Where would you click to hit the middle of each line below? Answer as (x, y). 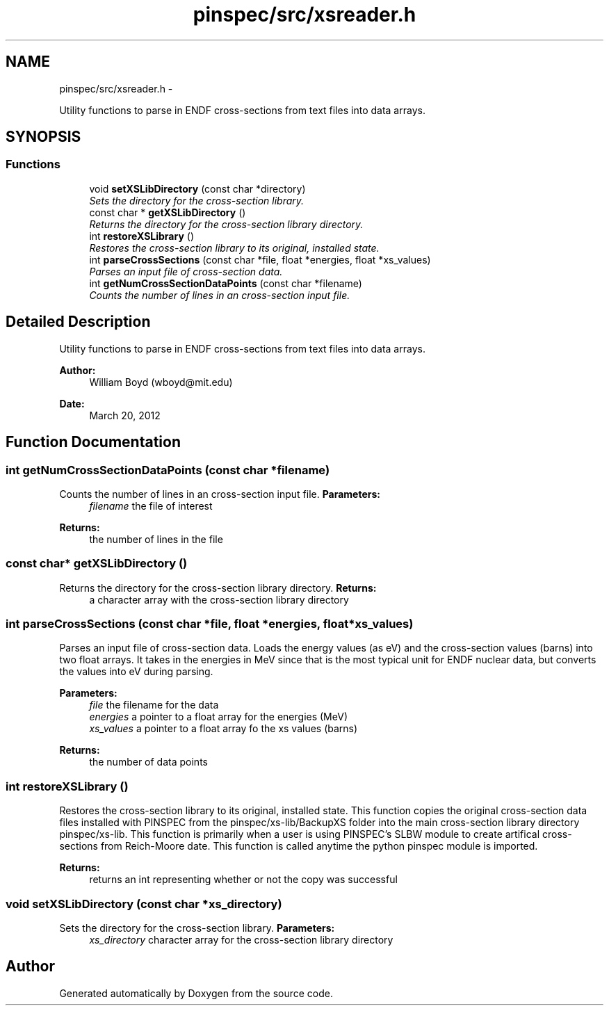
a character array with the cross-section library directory (219, 599)
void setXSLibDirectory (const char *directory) (197, 188)
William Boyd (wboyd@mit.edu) (161, 382)
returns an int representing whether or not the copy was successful (243, 880)
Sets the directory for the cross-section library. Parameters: (197, 928)
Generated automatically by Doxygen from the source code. (196, 993)
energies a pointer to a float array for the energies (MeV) (218, 717)
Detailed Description (78, 322)
